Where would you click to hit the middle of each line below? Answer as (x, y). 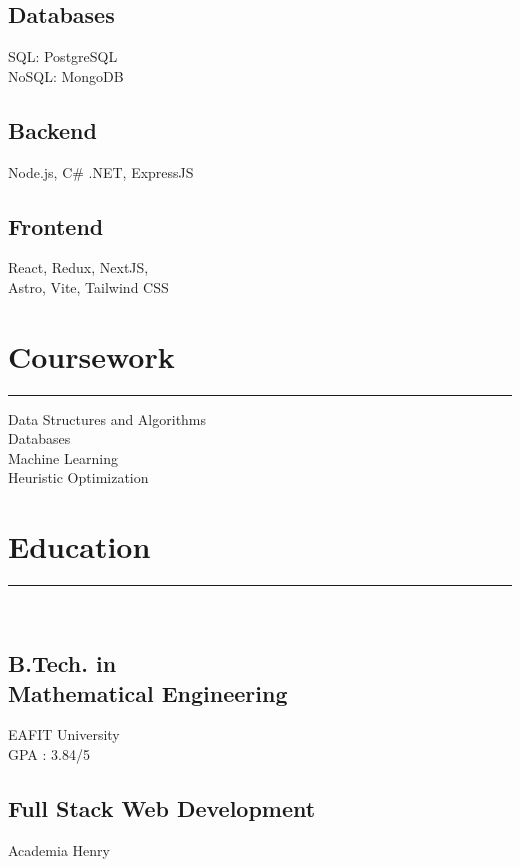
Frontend (56, 225)
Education (79, 546)
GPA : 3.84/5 (49, 753)
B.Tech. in (62, 663)
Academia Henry (59, 849)
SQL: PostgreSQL (63, 56)
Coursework (91, 355)
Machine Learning (63, 457)
